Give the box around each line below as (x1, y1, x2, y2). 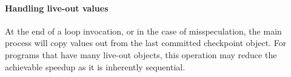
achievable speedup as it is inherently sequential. (5, 60, 186, 73)
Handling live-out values (5, 1, 109, 14)
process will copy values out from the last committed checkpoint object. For (5, 36, 287, 49)
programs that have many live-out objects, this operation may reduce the (5, 48, 277, 61)
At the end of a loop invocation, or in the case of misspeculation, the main (5, 24, 282, 37)
